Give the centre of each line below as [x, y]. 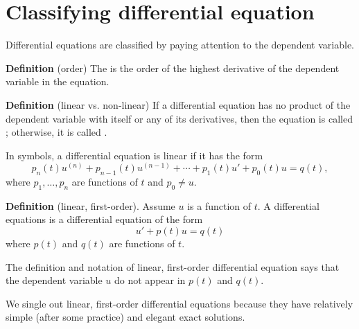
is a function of [219, 205]
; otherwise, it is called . [56, 132]
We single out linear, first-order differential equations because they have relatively [179, 303]
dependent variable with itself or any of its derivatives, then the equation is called [179, 118]
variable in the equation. [58, 81]
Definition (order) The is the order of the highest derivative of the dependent [173, 68]
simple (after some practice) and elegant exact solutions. [125, 317]
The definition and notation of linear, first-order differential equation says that [173, 266]
